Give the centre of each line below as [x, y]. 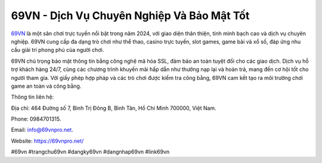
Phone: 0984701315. [36, 119]
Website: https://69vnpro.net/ [47, 141]
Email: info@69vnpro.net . [42, 130]
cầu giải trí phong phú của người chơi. [58, 50]
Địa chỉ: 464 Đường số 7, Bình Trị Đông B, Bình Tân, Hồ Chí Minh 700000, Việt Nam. [114, 108]
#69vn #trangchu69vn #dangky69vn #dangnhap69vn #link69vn [90, 152]
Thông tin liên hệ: [32, 97]
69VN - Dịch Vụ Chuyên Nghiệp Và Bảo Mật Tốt [130, 16]
